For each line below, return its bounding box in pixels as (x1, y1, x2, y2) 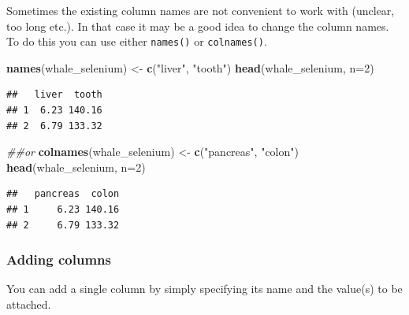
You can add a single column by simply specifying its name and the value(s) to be (6, 280, 403, 297)
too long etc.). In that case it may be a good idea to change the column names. (6, 17, 389, 34)
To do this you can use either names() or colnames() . (6, 33, 267, 50)
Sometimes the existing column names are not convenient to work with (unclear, (6, 2, 395, 18)
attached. (6, 296, 51, 312)
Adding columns (6, 250, 111, 269)
